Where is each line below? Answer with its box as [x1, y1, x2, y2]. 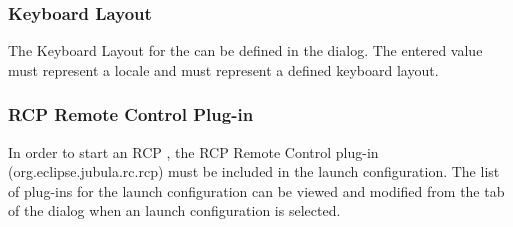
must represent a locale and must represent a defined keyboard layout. [8, 59, 439, 80]
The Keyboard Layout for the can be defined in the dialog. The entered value [8, 40, 483, 61]
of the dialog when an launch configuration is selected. [8, 200, 341, 221]
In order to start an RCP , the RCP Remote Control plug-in [8, 141, 379, 162]
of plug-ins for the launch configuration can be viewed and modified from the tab [8, 180, 505, 201]
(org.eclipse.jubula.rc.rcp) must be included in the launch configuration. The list [8, 161, 500, 182]
